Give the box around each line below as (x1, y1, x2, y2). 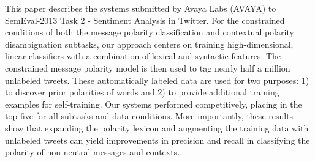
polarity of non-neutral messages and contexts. (5, 145, 180, 158)
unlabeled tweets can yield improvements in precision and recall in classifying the (5, 133, 310, 146)
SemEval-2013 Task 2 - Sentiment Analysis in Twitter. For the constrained (5, 13, 285, 26)
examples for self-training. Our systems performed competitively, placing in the (5, 97, 302, 110)
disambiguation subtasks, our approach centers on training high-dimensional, (5, 37, 294, 50)
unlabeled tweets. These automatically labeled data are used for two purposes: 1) (5, 73, 309, 86)
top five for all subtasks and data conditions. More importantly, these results (5, 109, 294, 122)
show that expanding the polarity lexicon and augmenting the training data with (5, 121, 309, 134)
